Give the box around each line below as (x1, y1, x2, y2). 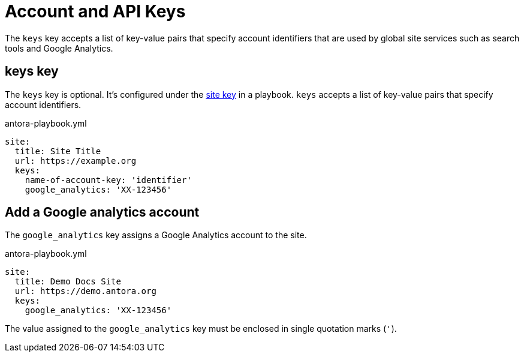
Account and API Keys (5, 1, 186, 22)
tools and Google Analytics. (5, 43, 113, 53)
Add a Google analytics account (5, 205, 200, 220)
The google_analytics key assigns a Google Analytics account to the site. (5, 230, 307, 241)
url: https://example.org (14, 155, 137, 166)
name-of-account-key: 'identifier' (25, 175, 192, 185)
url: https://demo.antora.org (14, 286, 156, 296)
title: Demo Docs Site (14, 277, 121, 287)
